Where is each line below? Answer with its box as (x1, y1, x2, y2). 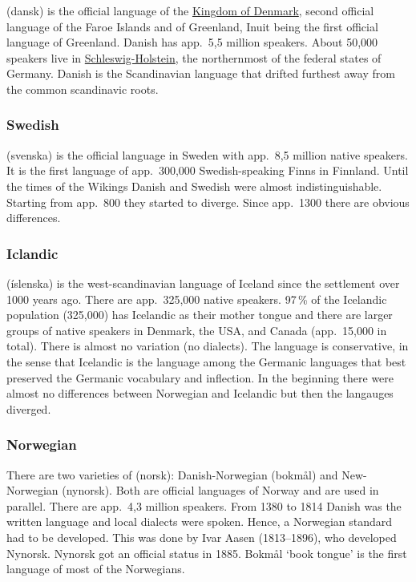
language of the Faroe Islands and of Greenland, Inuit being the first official (6, 18, 378, 34)
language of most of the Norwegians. (6, 560, 185, 577)
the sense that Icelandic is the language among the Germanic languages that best (6, 353, 406, 370)
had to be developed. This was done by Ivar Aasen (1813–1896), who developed (6, 528, 397, 545)
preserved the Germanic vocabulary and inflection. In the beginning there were (6, 369, 394, 386)
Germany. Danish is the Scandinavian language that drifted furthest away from (6, 65, 395, 82)
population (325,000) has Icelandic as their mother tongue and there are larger (6, 306, 393, 323)
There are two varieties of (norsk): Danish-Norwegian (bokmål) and (6, 466, 338, 483)
